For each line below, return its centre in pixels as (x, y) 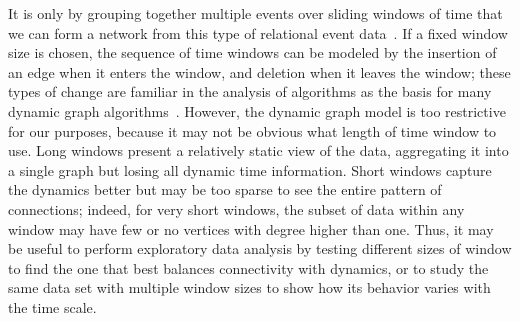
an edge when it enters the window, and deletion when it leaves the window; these (259, 71)
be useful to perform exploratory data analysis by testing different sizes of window (260, 248)
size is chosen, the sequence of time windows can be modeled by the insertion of (252, 52)
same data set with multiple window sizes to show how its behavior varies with (249, 287)
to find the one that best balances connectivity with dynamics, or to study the (248, 267)
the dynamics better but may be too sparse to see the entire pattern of (225, 189)
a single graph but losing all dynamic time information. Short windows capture (250, 169)
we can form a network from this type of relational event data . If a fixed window (258, 32)
